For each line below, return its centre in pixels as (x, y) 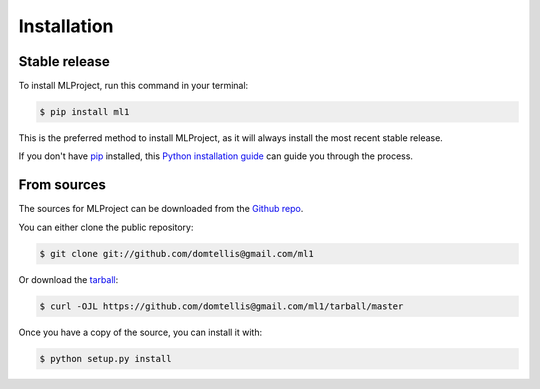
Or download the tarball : (68, 279)
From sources (62, 185)
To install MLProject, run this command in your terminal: (133, 86)
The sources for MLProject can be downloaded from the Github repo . (161, 209)
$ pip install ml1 (84, 112)
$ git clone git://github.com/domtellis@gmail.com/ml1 (176, 253)
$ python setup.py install (105, 358)
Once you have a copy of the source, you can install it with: (140, 332)
